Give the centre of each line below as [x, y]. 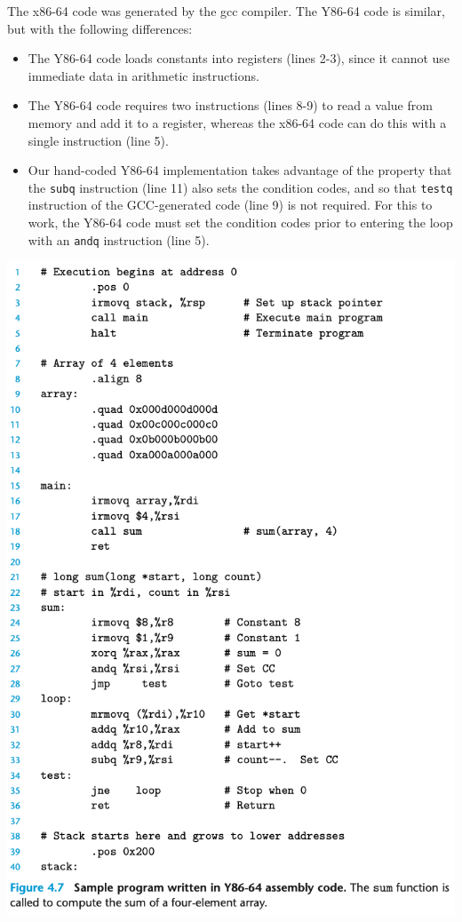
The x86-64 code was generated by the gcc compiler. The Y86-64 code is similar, [226, 11]
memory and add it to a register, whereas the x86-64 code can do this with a [237, 122]
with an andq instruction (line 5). [119, 239]
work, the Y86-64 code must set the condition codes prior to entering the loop [240, 222]
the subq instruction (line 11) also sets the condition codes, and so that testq [240, 187]
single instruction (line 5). [98, 140]
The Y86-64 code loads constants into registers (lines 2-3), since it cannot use [239, 58]
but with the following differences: [100, 28]
